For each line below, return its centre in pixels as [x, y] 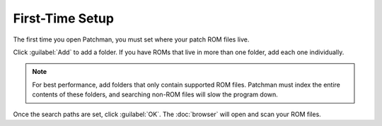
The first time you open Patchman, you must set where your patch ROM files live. [131, 39]
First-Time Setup [64, 18]
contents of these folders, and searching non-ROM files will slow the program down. [155, 94]
